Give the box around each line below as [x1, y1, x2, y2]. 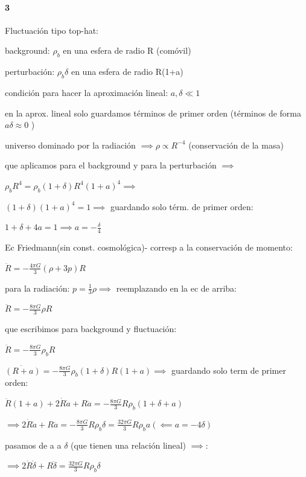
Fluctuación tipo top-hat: [5, 24, 99, 36]
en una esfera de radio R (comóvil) [63, 44, 191, 57]
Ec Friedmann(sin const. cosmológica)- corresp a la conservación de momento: [5, 241, 293, 254]
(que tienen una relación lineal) [71, 438, 186, 451]
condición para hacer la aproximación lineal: [5, 86, 168, 98]
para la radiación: [5, 281, 70, 294]
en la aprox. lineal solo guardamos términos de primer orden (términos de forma [5, 106, 302, 119]
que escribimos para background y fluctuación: [5, 322, 177, 335]
